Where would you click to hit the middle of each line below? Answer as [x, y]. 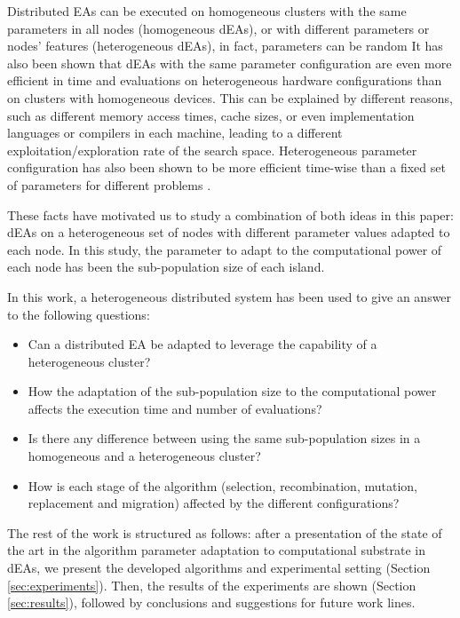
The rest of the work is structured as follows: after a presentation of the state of [225, 532]
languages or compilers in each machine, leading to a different [175, 133]
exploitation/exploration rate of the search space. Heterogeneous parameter [212, 150]
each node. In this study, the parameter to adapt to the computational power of [225, 249]
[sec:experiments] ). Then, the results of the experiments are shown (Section [212, 585]
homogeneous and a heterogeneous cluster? [144, 456]
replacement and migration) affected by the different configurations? [214, 503]
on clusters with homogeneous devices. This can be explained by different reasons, [230, 97]
